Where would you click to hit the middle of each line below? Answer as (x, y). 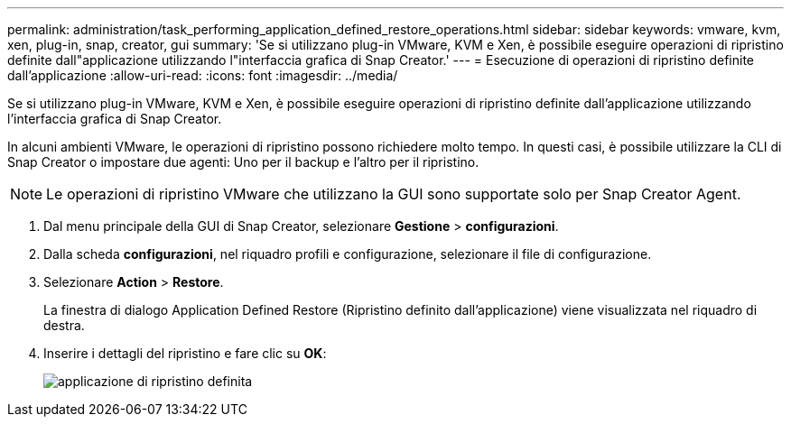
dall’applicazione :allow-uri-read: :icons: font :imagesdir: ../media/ (203, 75)
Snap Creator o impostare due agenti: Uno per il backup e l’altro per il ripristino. (243, 162)
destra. (64, 325)
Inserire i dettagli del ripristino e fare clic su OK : (185, 353)
